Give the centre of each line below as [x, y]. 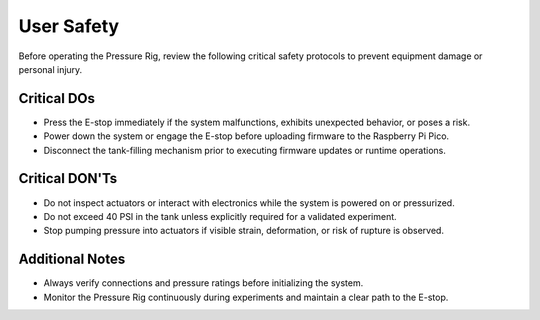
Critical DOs [56, 98]
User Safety [69, 26]
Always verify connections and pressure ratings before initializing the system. [203, 283]
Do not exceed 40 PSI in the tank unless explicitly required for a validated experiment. [220, 216]
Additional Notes [72, 259]
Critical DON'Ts [68, 178]
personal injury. [50, 69]
